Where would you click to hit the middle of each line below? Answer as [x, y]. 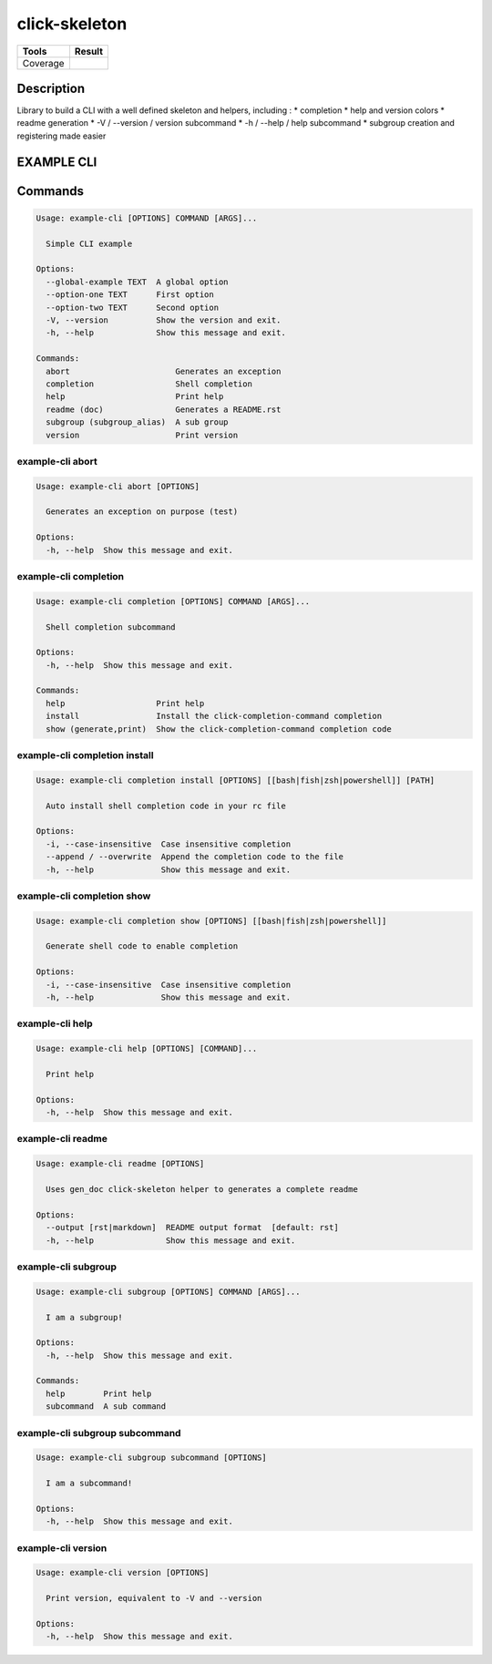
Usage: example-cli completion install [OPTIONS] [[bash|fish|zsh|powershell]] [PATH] [236, 780]
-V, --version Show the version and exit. [164, 320]
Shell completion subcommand [111, 627]
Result [89, 51]
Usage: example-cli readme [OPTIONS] [120, 1164]
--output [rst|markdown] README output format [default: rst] [192, 1227]
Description [51, 88]
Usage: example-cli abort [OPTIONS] [118, 486]
